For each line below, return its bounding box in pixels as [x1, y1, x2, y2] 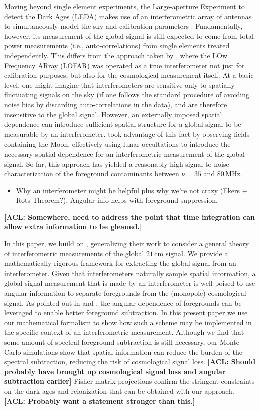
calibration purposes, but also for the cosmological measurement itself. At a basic [4, 70, 254, 80]
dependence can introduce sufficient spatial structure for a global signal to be [4, 119, 241, 129]
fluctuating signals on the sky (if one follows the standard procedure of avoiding [4, 89, 249, 100]
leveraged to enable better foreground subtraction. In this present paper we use [4, 307, 248, 318]
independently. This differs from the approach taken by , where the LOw [4, 50, 228, 60]
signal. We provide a [165, 248, 228, 258]
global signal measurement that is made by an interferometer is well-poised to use [4, 278, 255, 288]
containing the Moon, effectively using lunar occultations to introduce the [4, 139, 231, 149]
